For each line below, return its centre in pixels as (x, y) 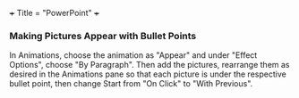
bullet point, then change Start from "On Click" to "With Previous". (131, 84)
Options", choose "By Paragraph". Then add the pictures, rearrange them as (149, 65)
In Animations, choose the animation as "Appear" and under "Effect (133, 55)
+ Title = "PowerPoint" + (55, 13)
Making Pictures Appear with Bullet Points (103, 36)
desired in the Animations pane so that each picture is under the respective (148, 74)
